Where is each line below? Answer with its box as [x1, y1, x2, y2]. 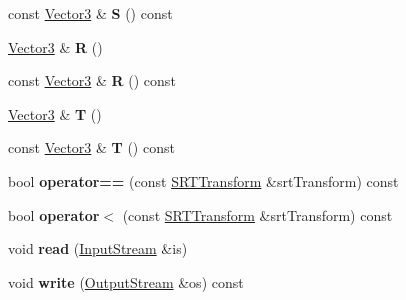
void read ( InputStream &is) [8, 238, 188, 259]
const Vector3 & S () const [8, 3, 173, 23]
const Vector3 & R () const [8, 70, 176, 91]
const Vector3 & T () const [8, 137, 175, 158]
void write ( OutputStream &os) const [8, 271, 244, 292]
